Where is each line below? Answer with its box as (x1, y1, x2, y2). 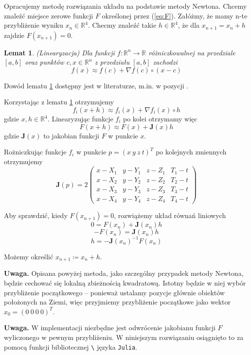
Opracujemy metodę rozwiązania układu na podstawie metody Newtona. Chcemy (4, 1, 247, 11)
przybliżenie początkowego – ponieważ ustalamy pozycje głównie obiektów (4, 287, 225, 297)
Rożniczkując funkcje (4, 147, 67, 157)
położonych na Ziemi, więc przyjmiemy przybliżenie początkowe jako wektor (4, 297, 231, 307)
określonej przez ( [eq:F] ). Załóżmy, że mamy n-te (102, 10, 248, 20)
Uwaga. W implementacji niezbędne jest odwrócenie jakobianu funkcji (4, 322, 215, 333)
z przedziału (94, 57, 130, 67)
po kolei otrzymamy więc (123, 114, 197, 124)
